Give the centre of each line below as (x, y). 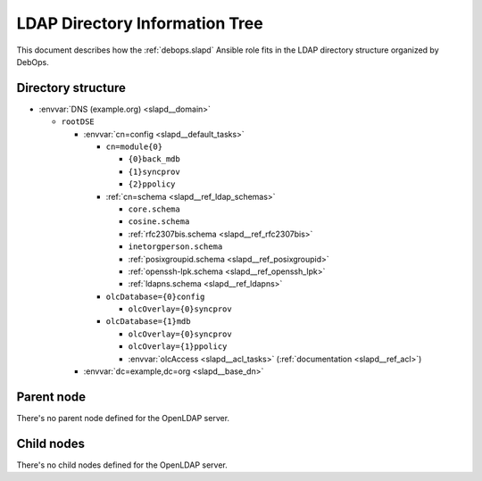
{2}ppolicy (152, 184)
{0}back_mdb (154, 159)
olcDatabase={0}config (155, 296)
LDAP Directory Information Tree (140, 23)
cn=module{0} (134, 147)
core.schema (154, 209)
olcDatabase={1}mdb (148, 322)
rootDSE (78, 122)
